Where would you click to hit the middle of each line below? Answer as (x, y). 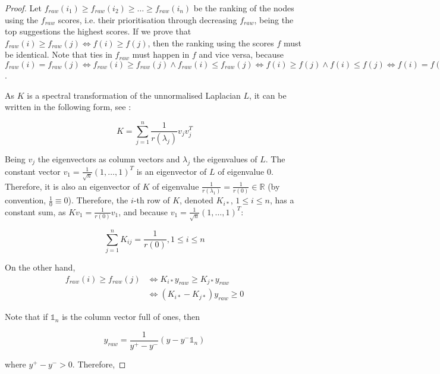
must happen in (161, 54)
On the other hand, (40, 267)
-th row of (152, 200)
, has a (282, 200)
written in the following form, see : (68, 107)
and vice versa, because (241, 54)
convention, (26, 200)
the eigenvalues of (225, 158)
